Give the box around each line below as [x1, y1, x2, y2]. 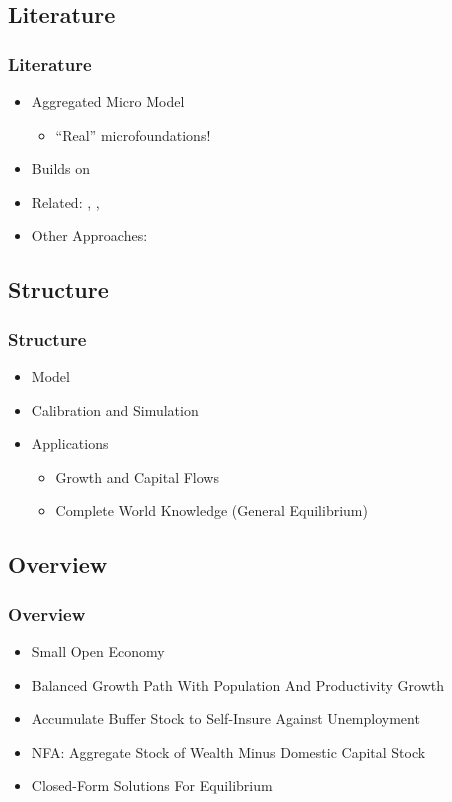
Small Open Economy [31, 640, 165, 661]
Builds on [31, 158, 91, 179]
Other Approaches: [31, 225, 148, 246]
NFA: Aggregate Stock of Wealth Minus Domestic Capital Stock [31, 741, 426, 762]
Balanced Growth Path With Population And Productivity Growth [31, 674, 445, 695]
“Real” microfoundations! [55, 124, 211, 145]
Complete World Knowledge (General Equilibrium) [55, 500, 368, 521]
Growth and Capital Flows [55, 466, 219, 487]
